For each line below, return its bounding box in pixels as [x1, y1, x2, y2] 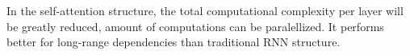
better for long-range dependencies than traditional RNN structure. [6, 33, 341, 50]
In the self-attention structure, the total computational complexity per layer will [6, 2, 404, 18]
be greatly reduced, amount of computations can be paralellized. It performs [6, 18, 384, 34]
